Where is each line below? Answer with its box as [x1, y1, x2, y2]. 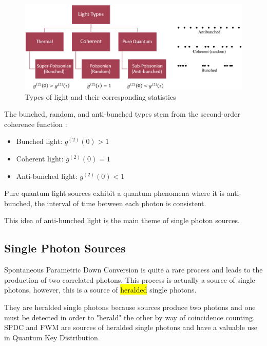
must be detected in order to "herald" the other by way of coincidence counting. [4, 312, 255, 322]
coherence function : [4, 118, 67, 129]
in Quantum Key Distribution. [4, 332, 100, 342]
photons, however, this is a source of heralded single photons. [4, 284, 197, 295]
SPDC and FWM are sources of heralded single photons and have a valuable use [4, 322, 258, 333]
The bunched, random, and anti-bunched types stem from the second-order [4, 108, 240, 119]
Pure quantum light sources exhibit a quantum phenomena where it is [4, 188, 225, 198]
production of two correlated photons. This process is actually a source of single [4, 274, 255, 285]
